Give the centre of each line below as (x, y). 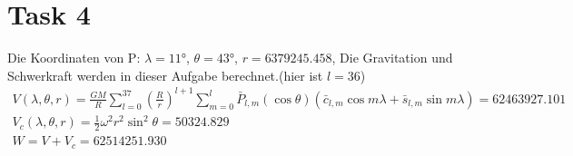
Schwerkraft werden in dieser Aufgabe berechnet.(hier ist (165, 75)
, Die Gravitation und (392, 58)
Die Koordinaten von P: (74, 58)
